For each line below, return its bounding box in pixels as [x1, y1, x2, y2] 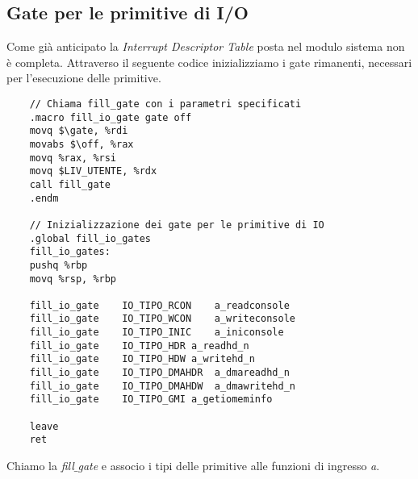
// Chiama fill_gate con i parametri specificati [29, 98, 302, 110]
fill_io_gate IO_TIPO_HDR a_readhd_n [29, 339, 249, 352]
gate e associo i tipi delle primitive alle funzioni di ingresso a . [77, 457, 380, 474]
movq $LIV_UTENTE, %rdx [29, 165, 157, 177]
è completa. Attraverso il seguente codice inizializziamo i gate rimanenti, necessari [6, 53, 412, 70]
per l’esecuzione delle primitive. [6, 69, 161, 86]
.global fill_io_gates [29, 232, 151, 244]
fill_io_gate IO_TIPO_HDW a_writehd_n [29, 353, 255, 365]
